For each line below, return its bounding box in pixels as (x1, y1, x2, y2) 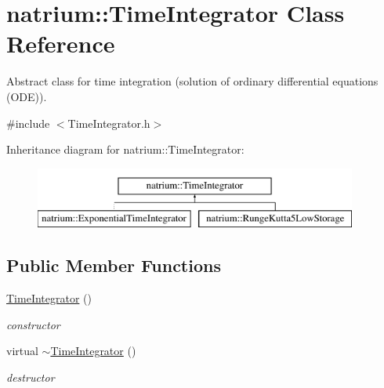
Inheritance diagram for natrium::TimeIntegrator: (6, 141, 245, 158)
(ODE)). (6, 88, 47, 104)
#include (6, 114, 50, 131)
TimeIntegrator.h (67, 114, 150, 131)
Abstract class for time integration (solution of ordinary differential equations (6, 73, 379, 89)
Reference (6, 27, 115, 60)
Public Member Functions (6, 253, 221, 277)
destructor (6, 368, 55, 385)
